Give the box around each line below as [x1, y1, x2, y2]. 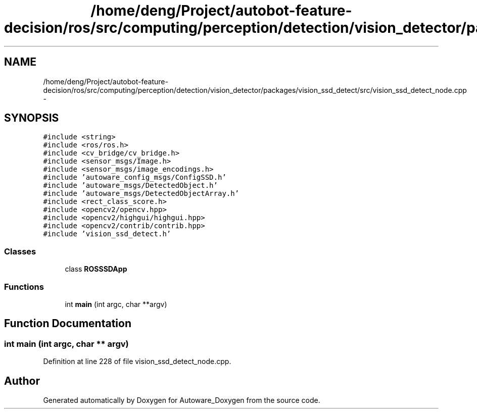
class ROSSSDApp [65, 265, 127, 274]
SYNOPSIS [4, 112, 59, 125]
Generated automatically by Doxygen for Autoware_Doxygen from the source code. [43, 396, 320, 404]
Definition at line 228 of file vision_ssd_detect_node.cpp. [43, 357, 231, 366]
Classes [4, 246, 36, 256]
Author [4, 374, 40, 387]
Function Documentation [4, 317, 131, 330]
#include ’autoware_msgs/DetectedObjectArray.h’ [43, 189, 240, 198]
